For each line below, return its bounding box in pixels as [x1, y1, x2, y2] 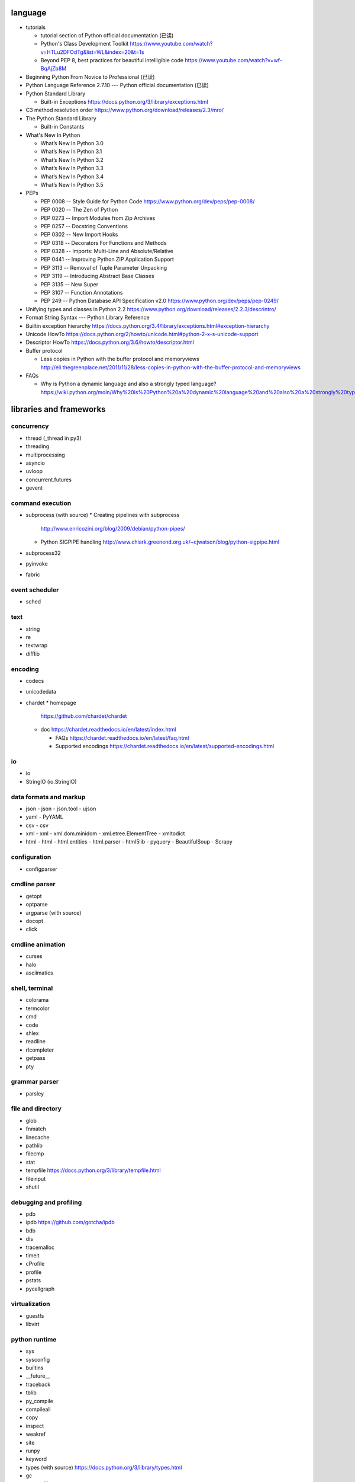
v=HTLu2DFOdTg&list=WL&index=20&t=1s [40, 48, 144, 56]
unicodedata [25, 688, 57, 695]
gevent [25, 484, 43, 491]
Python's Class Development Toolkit [40, 40, 129, 47]
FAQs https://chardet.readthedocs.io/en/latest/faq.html [55, 734, 189, 741]
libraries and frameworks [11, 404, 106, 414]
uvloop [25, 468, 43, 475]
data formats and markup [11, 793, 86, 801]
